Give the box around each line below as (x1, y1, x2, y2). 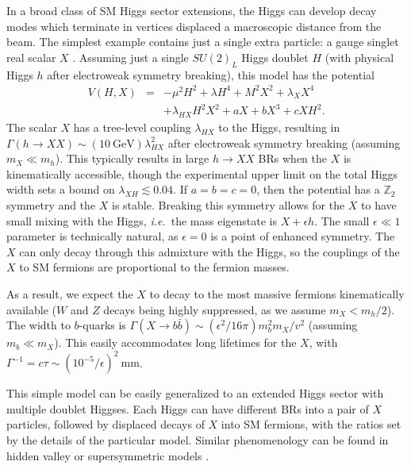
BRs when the (258, 150, 328, 167)
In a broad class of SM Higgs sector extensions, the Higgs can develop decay (6, 2, 377, 18)
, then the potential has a (256, 181, 380, 198)
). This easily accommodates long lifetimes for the (54, 334, 297, 351)
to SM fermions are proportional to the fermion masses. (19, 259, 290, 275)
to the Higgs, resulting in (218, 119, 340, 136)
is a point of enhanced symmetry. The (210, 228, 395, 244)
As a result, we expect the (6, 285, 133, 302)
